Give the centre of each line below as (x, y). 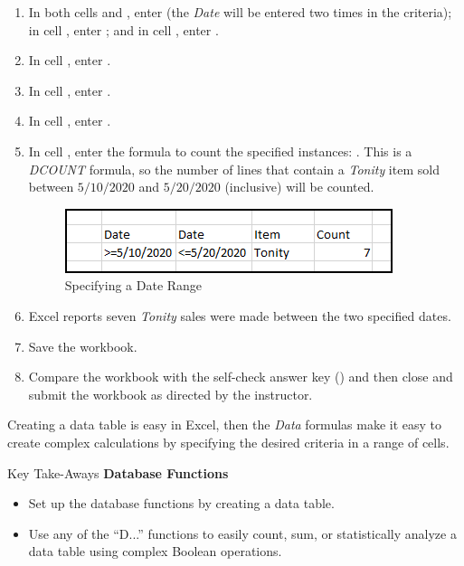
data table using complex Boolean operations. (155, 551)
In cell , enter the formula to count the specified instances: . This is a (220, 151)
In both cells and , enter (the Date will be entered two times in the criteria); (240, 12)
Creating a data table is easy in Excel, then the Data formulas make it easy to (225, 424)
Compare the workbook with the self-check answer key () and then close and (241, 377)
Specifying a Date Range (133, 285)
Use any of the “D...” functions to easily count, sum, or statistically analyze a (242, 533)
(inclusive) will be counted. (299, 187)
